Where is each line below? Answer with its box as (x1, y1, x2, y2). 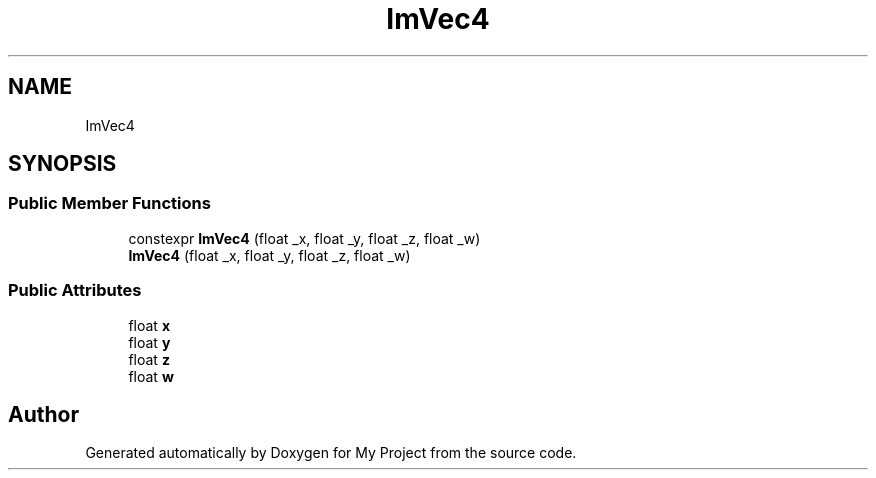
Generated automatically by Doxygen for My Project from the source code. (85, 444, 577, 462)
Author (8, 401, 79, 427)
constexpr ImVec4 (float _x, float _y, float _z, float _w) (128, 229, 481, 247)
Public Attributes (8, 280, 142, 301)
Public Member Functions (8, 193, 211, 214)
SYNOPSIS (8, 151, 117, 177)
